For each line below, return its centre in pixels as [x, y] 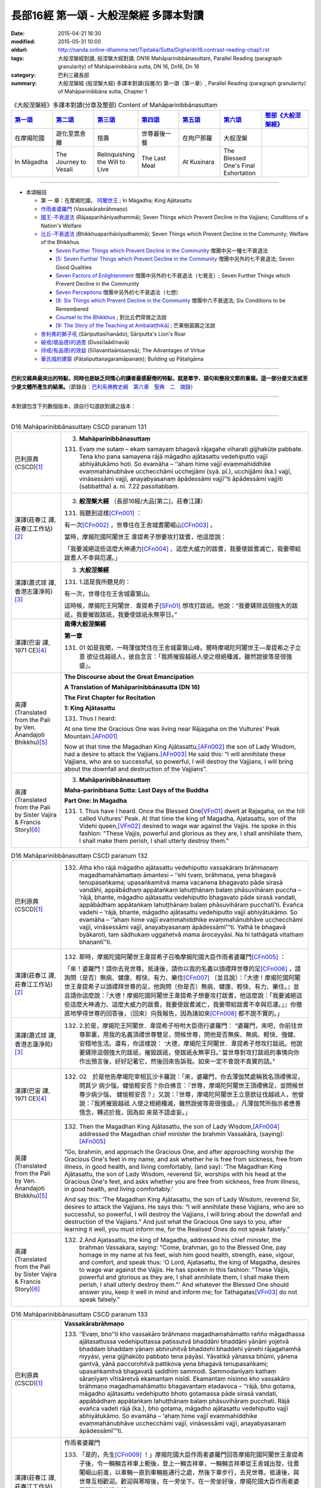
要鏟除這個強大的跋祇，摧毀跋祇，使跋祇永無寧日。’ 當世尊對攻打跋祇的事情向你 [189, 1052]
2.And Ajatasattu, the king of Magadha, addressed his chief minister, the [180, 1240]
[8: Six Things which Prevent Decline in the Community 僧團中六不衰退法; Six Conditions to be [171, 301]
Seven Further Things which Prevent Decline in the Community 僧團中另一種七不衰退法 [162, 251]
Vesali [64, 170]
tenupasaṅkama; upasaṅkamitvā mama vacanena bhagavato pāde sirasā [181, 883]
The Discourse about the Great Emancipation [129, 677]
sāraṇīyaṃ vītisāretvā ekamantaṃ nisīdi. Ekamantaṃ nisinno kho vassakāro [185, 1378]
